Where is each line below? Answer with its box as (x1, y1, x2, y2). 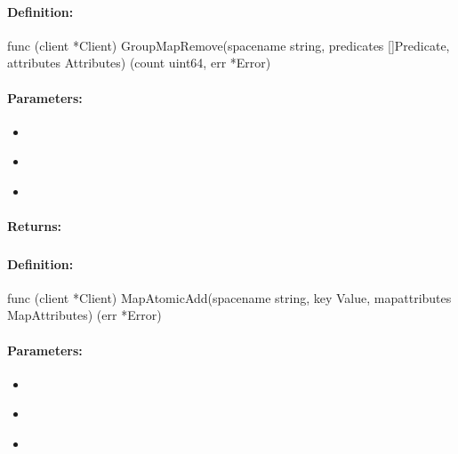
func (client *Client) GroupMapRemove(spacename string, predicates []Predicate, (7, 36, 450, 54)
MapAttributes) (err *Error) (7, 306, 162, 324)
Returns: (7, 217, 62, 235)
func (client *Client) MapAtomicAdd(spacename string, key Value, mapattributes (7, 288, 452, 307)
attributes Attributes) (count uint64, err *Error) (7, 53, 271, 72)
